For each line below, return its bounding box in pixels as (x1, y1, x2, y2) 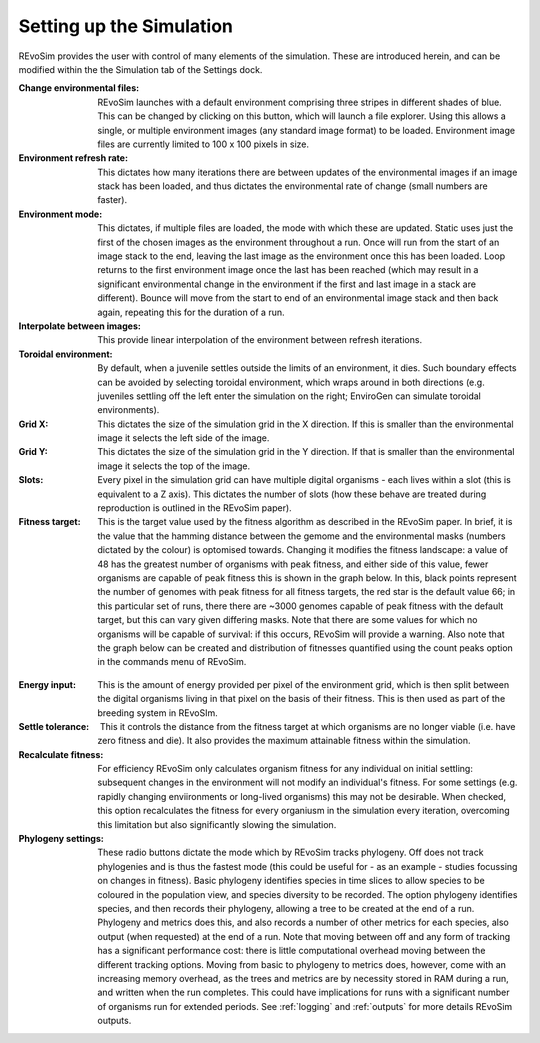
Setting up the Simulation (18, 15, 234, 37)
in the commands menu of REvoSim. (97, 656, 247, 668)
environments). (97, 404, 160, 416)
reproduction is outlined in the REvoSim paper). (97, 502, 292, 514)
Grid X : (18, 418, 49, 430)
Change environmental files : (18, 82, 140, 94)
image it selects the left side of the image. (97, 432, 270, 444)
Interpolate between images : (18, 320, 142, 332)
